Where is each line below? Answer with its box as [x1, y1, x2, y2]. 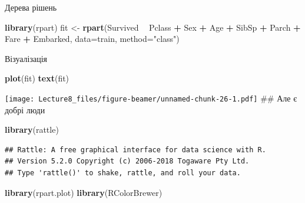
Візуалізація [5, 52, 48, 64]
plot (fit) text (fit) [5, 72, 69, 84]
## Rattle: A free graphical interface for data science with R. [5, 145, 266, 154]
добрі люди [5, 103, 45, 116]
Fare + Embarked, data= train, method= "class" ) [5, 32, 180, 45]
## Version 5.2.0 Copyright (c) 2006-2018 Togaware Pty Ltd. [5, 157, 250, 166]
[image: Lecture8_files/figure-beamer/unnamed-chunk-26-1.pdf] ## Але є [5, 91, 297, 104]
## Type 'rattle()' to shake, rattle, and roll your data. [5, 169, 241, 177]
